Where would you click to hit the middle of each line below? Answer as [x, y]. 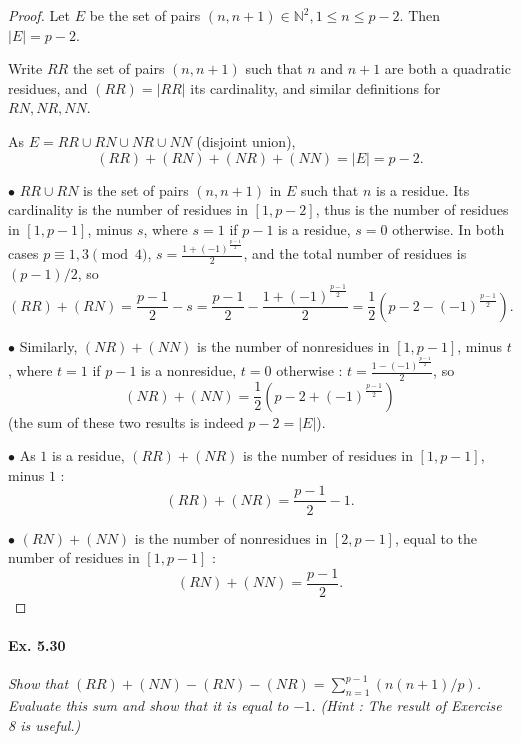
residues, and [48, 87]
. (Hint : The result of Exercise [406, 704]
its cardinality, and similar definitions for [315, 87]
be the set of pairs [145, 15]
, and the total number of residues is [355, 253]
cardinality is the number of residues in [128, 209]
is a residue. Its [423, 189]
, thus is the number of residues [412, 209]
